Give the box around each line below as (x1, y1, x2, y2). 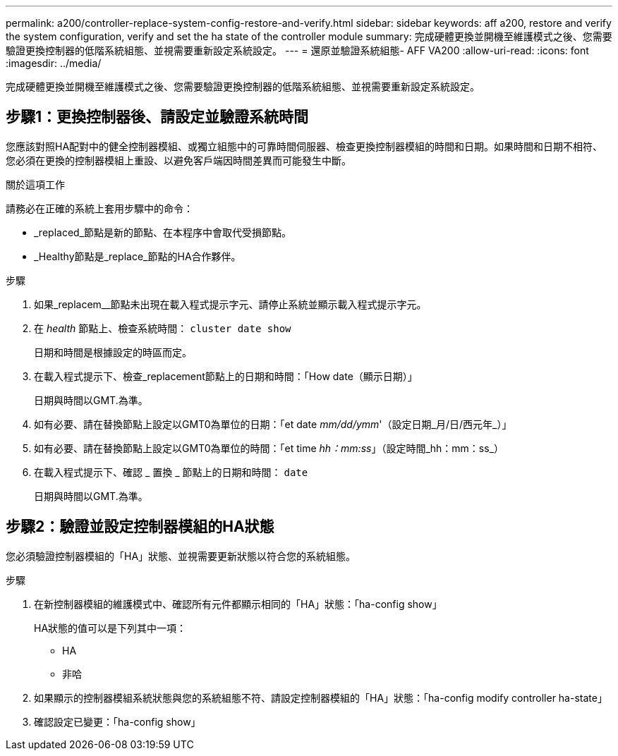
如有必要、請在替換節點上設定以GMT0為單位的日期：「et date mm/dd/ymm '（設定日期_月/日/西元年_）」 (34, 417, 512, 430)
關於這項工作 (6, 178, 65, 190)
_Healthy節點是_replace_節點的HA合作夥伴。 (34, 250, 241, 262)
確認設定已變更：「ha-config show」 (34, 715, 201, 728)
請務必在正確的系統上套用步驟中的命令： (6, 202, 193, 214)
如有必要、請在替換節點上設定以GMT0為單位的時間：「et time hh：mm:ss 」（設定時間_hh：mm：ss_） (34, 441, 504, 454)
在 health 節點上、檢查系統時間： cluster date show (34, 322, 291, 334)
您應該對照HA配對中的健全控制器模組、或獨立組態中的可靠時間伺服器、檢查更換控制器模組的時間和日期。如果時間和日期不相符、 (6, 140, 603, 152)
